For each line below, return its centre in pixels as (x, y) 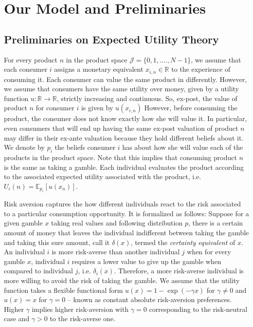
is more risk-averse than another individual (116, 252)
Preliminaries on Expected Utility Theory (111, 39)
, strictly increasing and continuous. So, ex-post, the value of (147, 98)
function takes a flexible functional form (63, 290)
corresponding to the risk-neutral (198, 309)
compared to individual (39, 271)
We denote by (24, 147)
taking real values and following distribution (117, 223)
